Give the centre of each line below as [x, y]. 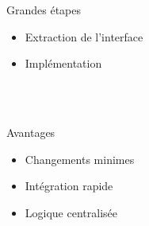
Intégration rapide [69, 186]
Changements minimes [80, 159]
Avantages [31, 132]
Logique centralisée [71, 212]
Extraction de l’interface [84, 36]
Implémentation [63, 63]
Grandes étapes [44, 10]
